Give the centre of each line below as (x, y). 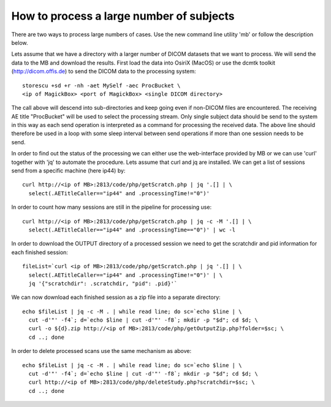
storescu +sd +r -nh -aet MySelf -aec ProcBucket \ (101, 85)
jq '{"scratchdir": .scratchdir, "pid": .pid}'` (103, 283)
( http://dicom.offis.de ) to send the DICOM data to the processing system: (104, 71)
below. (20, 42)
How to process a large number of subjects (123, 16)
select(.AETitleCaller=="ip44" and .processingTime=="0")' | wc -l (132, 230)
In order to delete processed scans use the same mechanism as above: (101, 351)
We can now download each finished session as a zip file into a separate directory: (116, 297)
